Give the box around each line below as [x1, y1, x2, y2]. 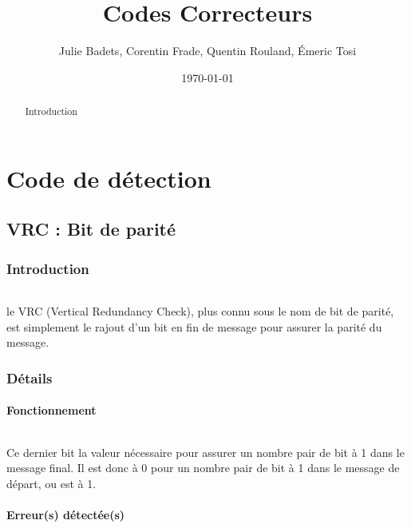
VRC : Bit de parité [6, 216, 176, 241]
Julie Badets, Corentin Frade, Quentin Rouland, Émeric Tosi [58, 42, 357, 59]
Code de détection [6, 161, 211, 194]
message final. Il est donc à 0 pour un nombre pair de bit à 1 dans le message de [6, 459, 400, 476]
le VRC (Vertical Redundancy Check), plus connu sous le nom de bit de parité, [6, 303, 394, 320]
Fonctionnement [6, 402, 97, 419]
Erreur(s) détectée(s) [6, 506, 125, 522]
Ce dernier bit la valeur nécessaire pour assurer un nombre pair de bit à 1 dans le [6, 443, 405, 460]
